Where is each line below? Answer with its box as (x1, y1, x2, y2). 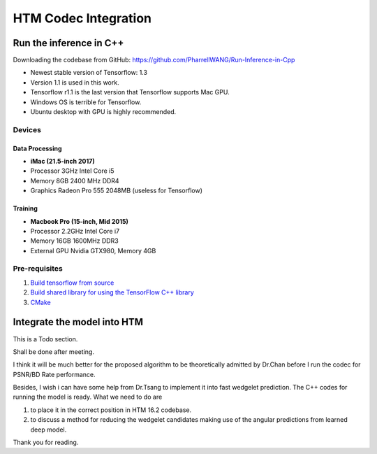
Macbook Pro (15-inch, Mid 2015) (30, 217, 129, 225)
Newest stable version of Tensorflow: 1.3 (30, 69, 148, 77)
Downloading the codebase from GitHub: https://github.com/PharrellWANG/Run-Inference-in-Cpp (13, 56, 295, 64)
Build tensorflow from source (30, 278, 114, 287)
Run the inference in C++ (13, 37, 124, 49)
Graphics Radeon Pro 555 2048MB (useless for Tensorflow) (30, 186, 202, 195)
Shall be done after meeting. (13, 347, 94, 356)
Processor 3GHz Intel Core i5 (30, 166, 114, 175)
